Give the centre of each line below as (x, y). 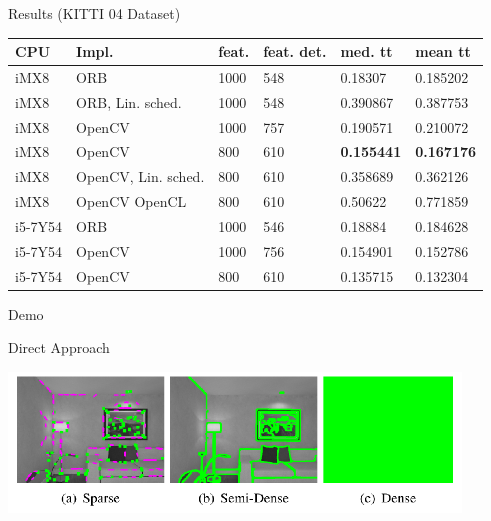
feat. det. (295, 51)
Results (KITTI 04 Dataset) (94, 13)
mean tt (443, 51)
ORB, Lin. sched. (129, 101)
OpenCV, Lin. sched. (140, 176)
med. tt (366, 51)
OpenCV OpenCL (131, 201)
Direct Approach (59, 347)
